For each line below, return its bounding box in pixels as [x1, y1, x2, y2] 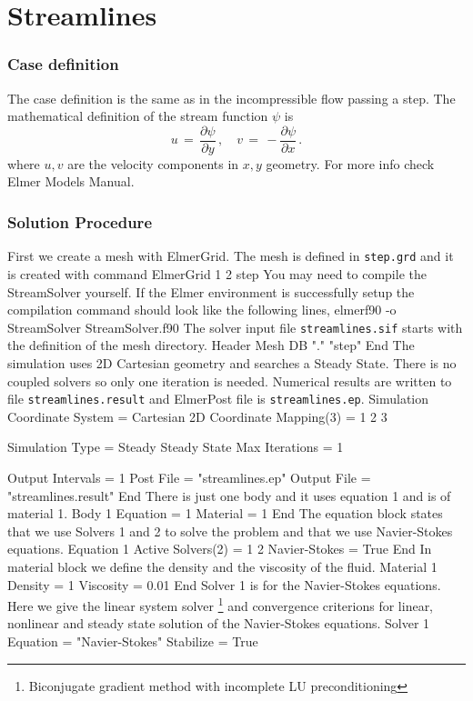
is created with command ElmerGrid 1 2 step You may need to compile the [7, 264, 427, 283]
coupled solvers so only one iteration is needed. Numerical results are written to [7, 371, 452, 390]
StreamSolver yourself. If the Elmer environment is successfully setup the [7, 282, 415, 301]
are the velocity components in [67, 154, 239, 173]
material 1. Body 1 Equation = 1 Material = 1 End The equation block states [7, 504, 443, 523]
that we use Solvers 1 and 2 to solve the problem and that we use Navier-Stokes [7, 521, 453, 540]
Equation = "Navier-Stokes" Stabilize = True [7, 631, 258, 650]
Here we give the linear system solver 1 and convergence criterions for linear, [7, 594, 434, 615]
